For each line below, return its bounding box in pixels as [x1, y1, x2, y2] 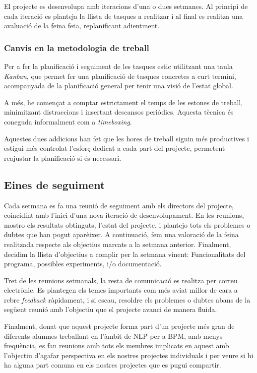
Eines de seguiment [4, 177, 105, 192]
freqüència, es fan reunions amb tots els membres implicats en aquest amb [4, 340, 229, 351]
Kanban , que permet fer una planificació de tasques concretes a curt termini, [4, 70, 236, 81]
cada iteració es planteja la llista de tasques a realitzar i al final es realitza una [4, 10, 243, 21]
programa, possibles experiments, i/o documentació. [4, 258, 162, 269]
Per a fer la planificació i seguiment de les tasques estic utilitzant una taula [4, 61, 233, 71]
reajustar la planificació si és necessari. [4, 152, 122, 163]
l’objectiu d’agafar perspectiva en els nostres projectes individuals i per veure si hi [4, 350, 254, 360]
